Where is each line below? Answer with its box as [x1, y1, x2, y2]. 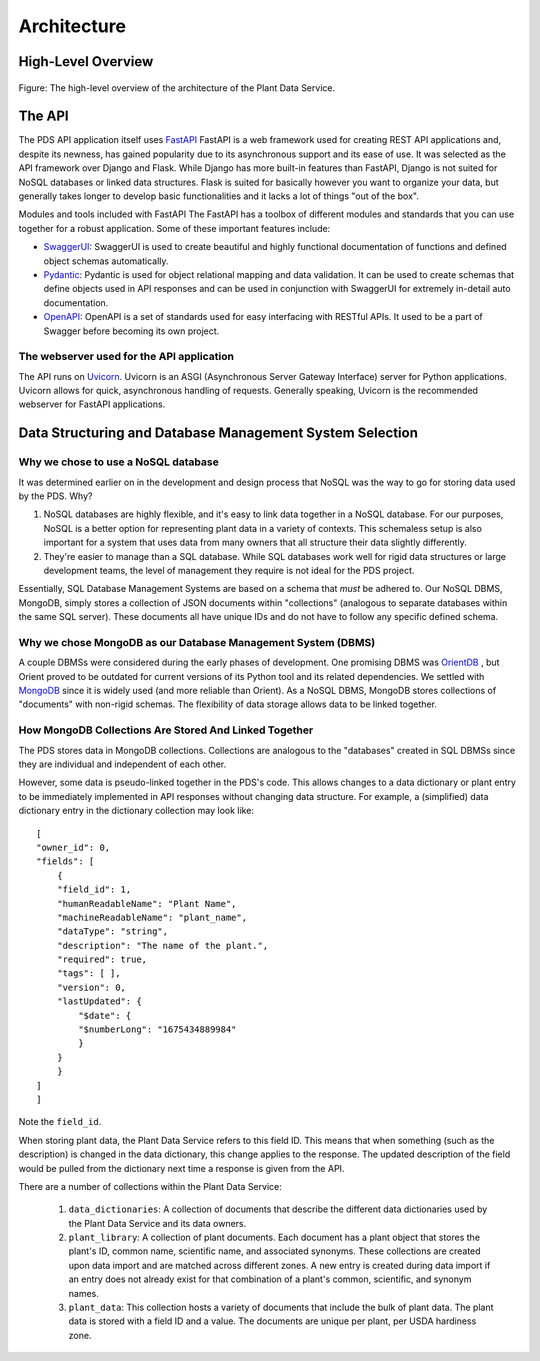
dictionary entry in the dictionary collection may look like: [18, 805, 255, 817]
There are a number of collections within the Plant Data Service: [18, 1180, 282, 1192]
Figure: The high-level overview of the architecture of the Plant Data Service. [18, 81, 335, 94]
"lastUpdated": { [56, 996, 142, 1007]
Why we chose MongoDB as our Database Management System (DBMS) [18, 635, 376, 649]
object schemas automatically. [43, 255, 169, 267]
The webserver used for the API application [18, 350, 235, 364]
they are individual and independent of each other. [18, 758, 227, 770]
